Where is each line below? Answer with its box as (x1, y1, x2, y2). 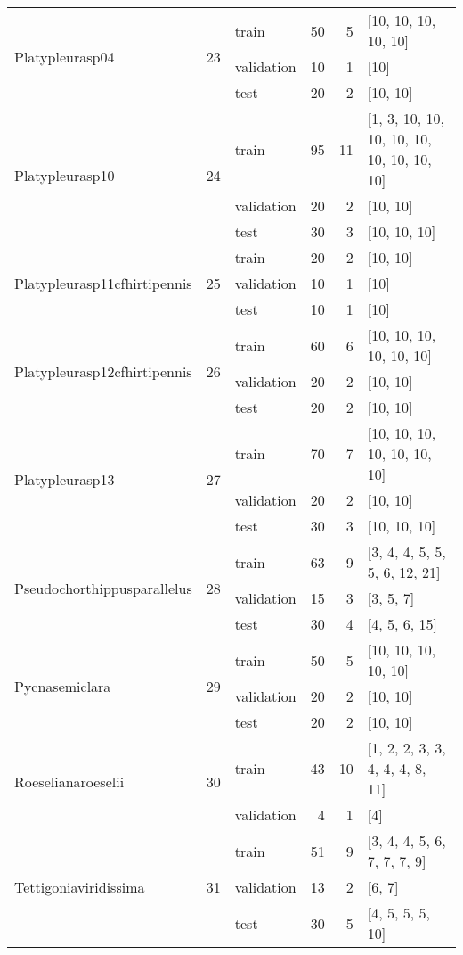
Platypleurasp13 (14, 469, 115, 490)
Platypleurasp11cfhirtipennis (14, 273, 192, 293)
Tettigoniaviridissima (14, 877, 145, 897)
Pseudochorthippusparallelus (14, 577, 192, 598)
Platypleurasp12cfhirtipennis (14, 360, 192, 382)
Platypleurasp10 (14, 164, 115, 185)
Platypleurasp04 (14, 45, 115, 67)
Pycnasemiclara (14, 675, 111, 696)
